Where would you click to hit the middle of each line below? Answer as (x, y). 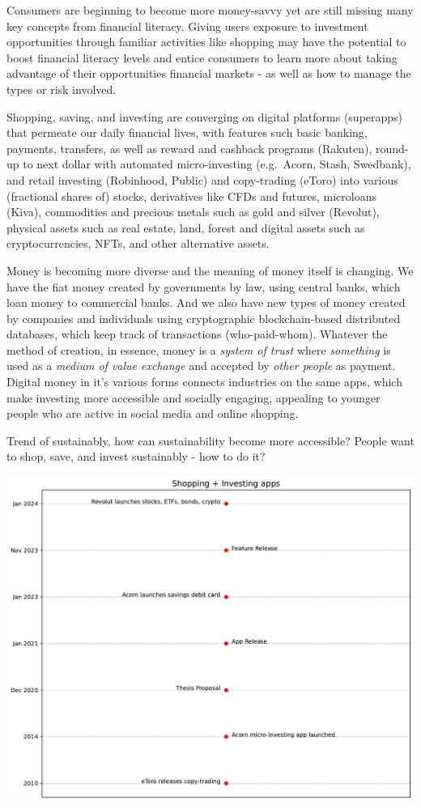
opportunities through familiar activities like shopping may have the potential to (206, 42)
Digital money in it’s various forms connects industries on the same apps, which (204, 382)
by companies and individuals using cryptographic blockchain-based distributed (204, 318)
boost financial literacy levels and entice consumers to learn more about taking (202, 57)
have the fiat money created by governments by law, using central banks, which (204, 286)
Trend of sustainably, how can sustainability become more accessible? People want (210, 440)
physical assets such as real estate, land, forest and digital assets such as (186, 227)
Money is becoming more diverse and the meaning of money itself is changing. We (210, 270)
